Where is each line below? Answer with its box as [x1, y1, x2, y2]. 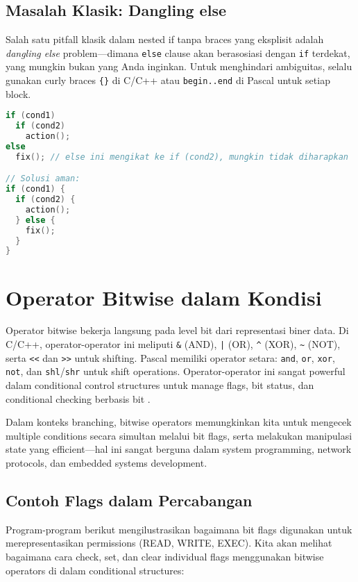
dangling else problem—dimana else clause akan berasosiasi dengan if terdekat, [6, 45, 350, 60]
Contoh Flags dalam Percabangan [6, 489, 253, 510]
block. [6, 86, 31, 101]
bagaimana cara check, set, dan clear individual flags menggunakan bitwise [6, 549, 324, 563]
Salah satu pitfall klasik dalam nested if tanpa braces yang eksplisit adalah [6, 32, 324, 47]
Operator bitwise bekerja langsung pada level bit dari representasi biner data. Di [6, 323, 349, 338]
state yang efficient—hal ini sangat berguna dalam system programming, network [6, 442, 352, 456]
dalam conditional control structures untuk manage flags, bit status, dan [6, 378, 314, 392]
